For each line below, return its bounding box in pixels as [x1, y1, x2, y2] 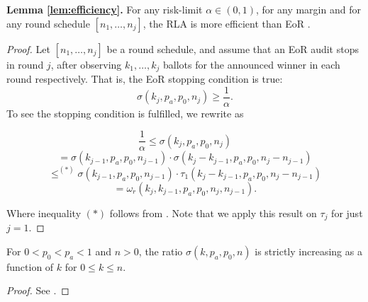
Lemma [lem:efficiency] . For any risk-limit [6, 2, 203, 16]
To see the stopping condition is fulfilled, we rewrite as [6, 105, 244, 120]
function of [6, 259, 54, 274]
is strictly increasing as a [255, 243, 362, 258]
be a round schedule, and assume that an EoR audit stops [106, 41, 359, 56]
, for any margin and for [256, 2, 361, 16]
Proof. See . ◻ [6, 283, 69, 298]
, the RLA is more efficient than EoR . [143, 16, 311, 30]
